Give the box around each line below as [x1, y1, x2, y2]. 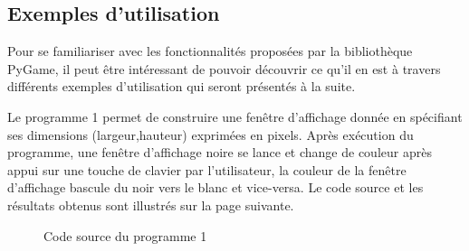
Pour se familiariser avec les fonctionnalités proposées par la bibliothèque [7, 42, 413, 60]
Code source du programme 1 [43, 226, 207, 245]
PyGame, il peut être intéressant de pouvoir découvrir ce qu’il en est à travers [7, 59, 441, 78]
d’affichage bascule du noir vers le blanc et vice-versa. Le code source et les [7, 178, 424, 197]
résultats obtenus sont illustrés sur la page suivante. [7, 195, 294, 214]
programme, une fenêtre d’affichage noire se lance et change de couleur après [7, 143, 432, 162]
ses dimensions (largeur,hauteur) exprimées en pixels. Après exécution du [7, 125, 414, 144]
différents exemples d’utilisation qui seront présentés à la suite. [7, 77, 356, 96]
